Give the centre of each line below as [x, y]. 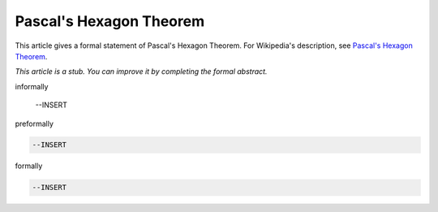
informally [32, 86]
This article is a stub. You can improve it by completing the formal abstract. [141, 71]
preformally [34, 123]
